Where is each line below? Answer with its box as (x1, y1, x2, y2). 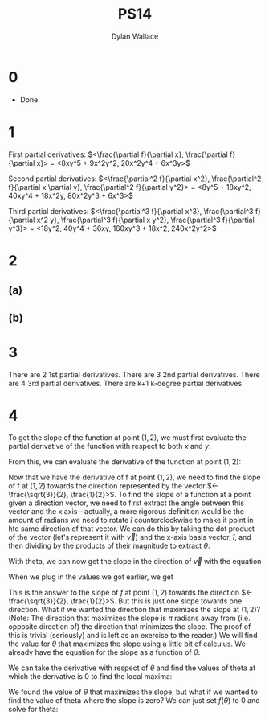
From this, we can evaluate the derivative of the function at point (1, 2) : (8, 457, 242, 467)
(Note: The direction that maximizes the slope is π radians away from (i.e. (8, 613, 251, 623)
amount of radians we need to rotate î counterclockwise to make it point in (8, 516, 255, 525)
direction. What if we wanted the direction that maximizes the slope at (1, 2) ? (8, 605, 261, 615)
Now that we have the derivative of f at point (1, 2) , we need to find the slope (8, 472, 261, 483)
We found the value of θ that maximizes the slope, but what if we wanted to (8, 687, 259, 697)
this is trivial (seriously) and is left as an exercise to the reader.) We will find (8, 631, 258, 640)
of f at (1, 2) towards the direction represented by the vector (8, 481, 206, 491)
